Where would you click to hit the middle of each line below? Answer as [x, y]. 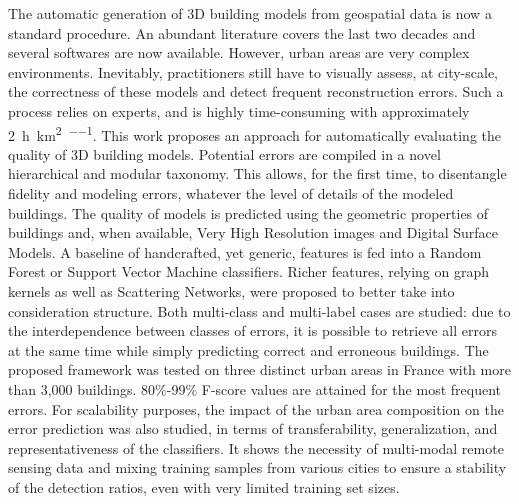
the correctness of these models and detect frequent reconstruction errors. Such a [256, 91]
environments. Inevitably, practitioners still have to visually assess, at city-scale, [253, 71]
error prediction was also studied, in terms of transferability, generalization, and [253, 428]
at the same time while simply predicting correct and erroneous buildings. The [248, 349]
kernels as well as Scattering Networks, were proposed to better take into [231, 290]
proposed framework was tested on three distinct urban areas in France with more [259, 369]
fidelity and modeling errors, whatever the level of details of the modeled [231, 193]
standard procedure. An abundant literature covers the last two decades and [242, 32]
